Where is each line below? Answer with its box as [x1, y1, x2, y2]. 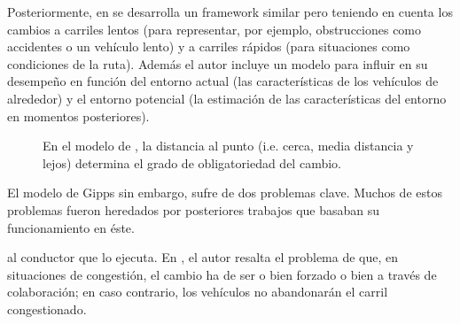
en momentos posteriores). [7, 106, 150, 125]
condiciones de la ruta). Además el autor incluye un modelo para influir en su [7, 54, 428, 73]
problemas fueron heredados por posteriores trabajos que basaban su [7, 200, 380, 219]
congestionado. [7, 299, 87, 318]
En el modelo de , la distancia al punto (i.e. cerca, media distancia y [43, 136, 414, 155]
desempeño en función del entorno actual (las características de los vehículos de [7, 72, 439, 90]
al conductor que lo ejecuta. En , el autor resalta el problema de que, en [7, 248, 399, 266]
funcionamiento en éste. [7, 218, 135, 236]
